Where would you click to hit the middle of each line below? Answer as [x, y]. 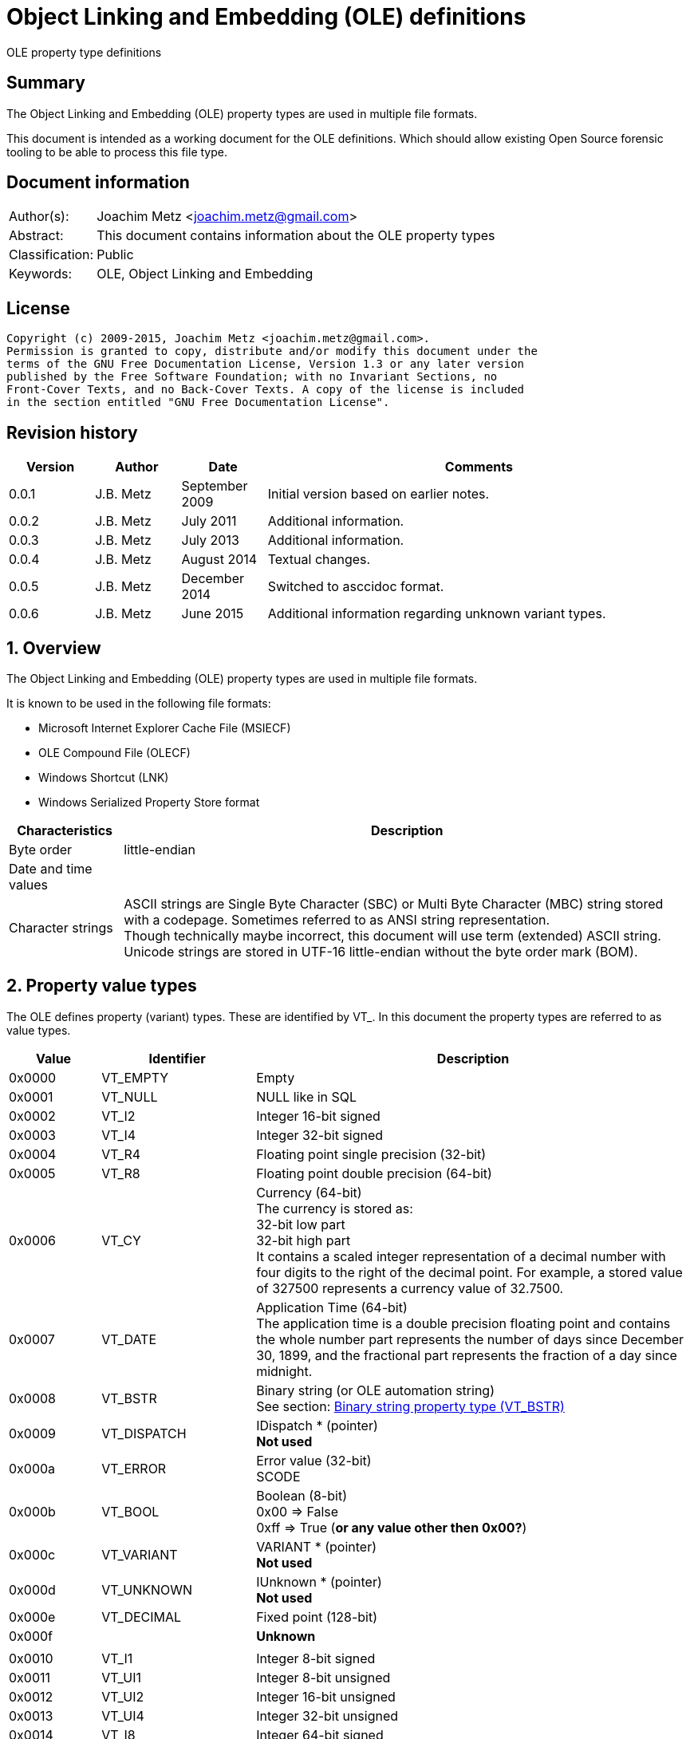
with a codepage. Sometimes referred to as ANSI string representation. [337, 919]
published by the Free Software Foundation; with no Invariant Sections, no [252, 377]
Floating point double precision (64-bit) [374, 1173]
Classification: [51, 255]
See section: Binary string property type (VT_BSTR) [410, 1406]
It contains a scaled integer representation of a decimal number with [461, 1256]
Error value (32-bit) [314, 1460]
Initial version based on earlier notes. [379, 494]
